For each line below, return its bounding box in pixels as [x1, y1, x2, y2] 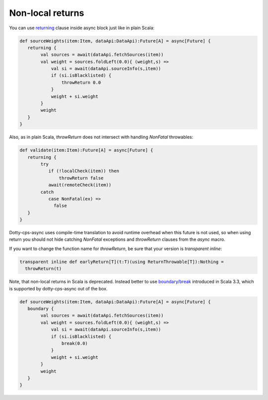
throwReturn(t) [25, 266, 62, 271]
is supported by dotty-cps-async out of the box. [9, 285, 108, 291]
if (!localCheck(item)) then [48, 168, 119, 174]
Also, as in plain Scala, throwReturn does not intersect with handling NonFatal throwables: [9, 134, 194, 140]
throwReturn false [59, 175, 104, 181]
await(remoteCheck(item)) [48, 182, 112, 188]
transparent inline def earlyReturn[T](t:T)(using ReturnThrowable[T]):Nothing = [19, 259, 224, 265]
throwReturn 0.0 [61, 79, 101, 85]
